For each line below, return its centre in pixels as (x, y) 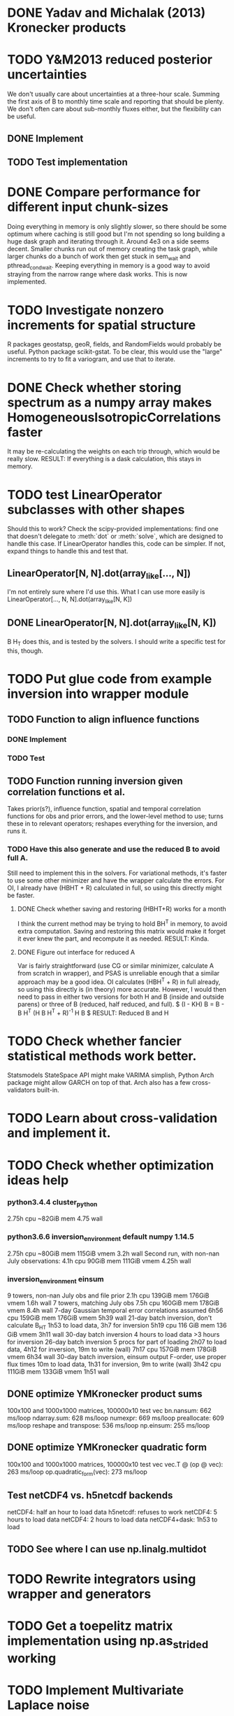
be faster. (21, 895)
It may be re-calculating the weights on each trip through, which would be (114, 451)
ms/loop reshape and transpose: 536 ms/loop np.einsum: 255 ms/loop (109, 1425)
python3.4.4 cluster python (52, 1202)
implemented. (27, 282)
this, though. (25, 650)
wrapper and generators (79, 1594)
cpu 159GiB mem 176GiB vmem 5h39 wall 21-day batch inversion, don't (110, 1318)
